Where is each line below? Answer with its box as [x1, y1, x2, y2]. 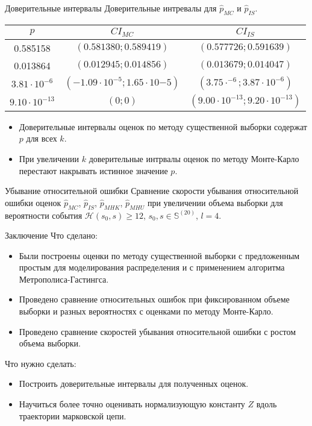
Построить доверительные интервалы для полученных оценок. [19, 377, 249, 390]
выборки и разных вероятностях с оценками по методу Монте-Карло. [19, 305, 273, 318]
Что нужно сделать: [5, 357, 76, 369]
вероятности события [5, 208, 83, 221]
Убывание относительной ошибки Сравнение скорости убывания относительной [5, 184, 299, 197]
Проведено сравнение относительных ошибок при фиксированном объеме [19, 293, 290, 305]
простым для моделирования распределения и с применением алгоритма [19, 261, 285, 274]
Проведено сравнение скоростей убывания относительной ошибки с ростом [19, 325, 296, 337]
